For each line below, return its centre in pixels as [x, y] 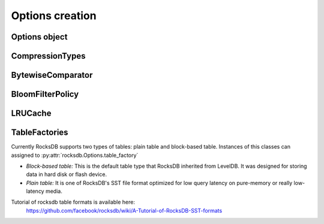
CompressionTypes [48, 56]
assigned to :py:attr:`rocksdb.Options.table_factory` [75, 155]
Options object [39, 37]
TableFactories [40, 133]
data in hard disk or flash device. [67, 174]
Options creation [54, 16]
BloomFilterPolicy [45, 94]
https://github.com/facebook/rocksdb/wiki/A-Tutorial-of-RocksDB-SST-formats [124, 210]
